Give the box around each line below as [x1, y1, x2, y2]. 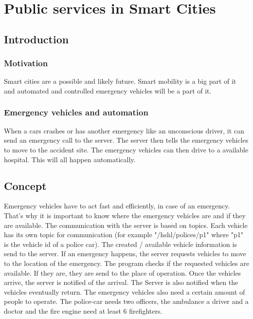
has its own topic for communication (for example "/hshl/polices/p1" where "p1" [4, 229, 243, 240]
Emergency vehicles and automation [4, 106, 148, 118]
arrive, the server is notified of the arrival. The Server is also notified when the [4, 277, 238, 287]
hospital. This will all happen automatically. [4, 154, 136, 164]
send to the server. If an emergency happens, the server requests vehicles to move [4, 248, 246, 259]
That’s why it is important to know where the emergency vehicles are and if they [4, 210, 246, 220]
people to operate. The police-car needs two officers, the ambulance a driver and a [4, 296, 249, 306]
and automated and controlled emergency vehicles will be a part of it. [4, 85, 212, 95]
